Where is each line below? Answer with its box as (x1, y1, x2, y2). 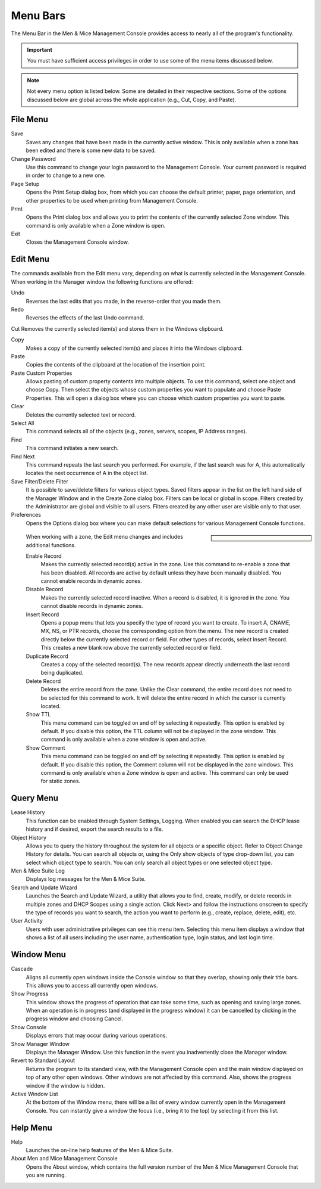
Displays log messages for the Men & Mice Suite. (26, 876, 146, 883)
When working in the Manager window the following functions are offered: (11, 278, 193, 285)
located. (40, 702, 61, 709)
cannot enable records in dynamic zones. (40, 578, 142, 585)
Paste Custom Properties (11, 370, 73, 377)
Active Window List (11, 1090, 59, 1097)
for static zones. (40, 778, 80, 785)
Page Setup (11, 180, 40, 187)
